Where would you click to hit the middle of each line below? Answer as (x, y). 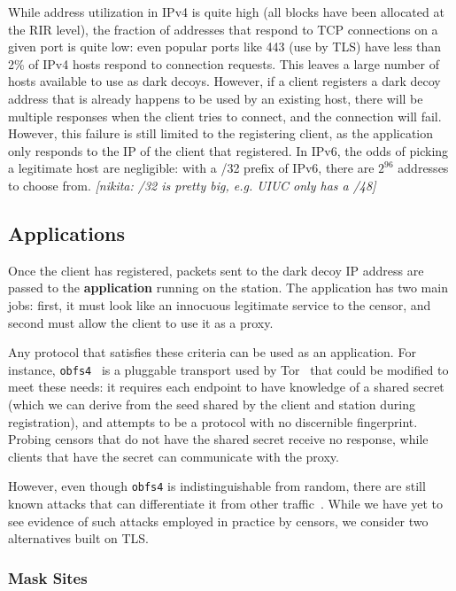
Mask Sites (48, 577)
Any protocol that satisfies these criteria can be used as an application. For (212, 352)
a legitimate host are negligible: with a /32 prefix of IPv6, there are (191, 168)
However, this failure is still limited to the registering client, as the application (221, 133)
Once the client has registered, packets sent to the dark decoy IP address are (216, 270)
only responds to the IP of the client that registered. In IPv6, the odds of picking (228, 150)
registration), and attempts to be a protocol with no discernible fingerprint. (213, 421)
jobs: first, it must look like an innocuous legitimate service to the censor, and (220, 304)
